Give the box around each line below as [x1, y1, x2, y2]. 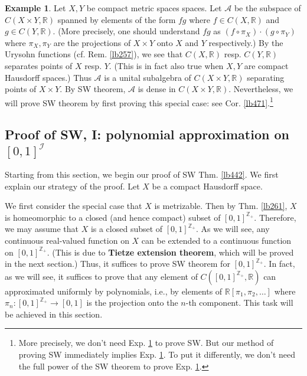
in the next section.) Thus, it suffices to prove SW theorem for [5, 257, 230, 270]
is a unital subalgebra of [104, 71, 191, 83]
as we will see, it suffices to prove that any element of [5, 270, 198, 282]
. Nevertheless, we [228, 83, 293, 95]
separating [247, 71, 285, 83]
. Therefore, [254, 211, 296, 223]
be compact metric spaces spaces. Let [86, 2, 222, 14]
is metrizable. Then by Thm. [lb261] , [154, 200, 288, 212]
